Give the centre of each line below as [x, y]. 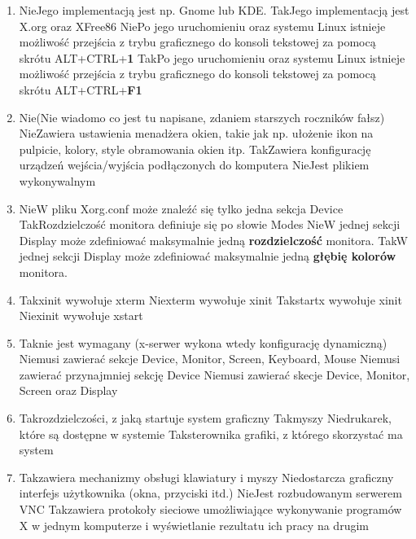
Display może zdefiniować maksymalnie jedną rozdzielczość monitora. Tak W [213, 240]
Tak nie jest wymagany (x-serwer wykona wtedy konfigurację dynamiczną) [203, 342]
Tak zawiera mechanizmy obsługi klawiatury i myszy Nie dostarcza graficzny [206, 477]
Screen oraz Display [68, 390]
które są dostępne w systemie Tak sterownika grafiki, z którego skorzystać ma [211, 434]
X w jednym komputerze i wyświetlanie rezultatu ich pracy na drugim [194, 525]
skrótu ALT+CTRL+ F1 [81, 89]
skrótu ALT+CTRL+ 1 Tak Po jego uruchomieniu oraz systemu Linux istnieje [212, 57]
